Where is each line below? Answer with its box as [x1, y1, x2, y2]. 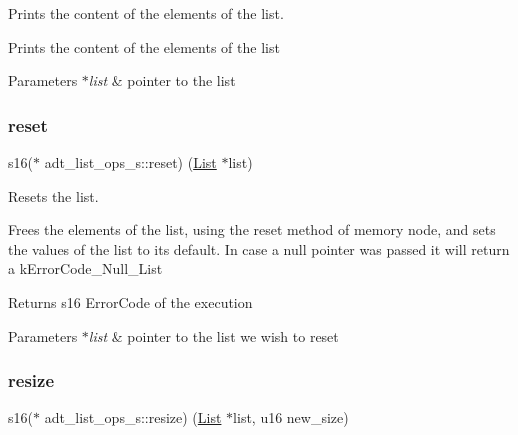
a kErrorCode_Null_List [8, 258, 163, 279]
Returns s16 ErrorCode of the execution [8, 291, 253, 312]
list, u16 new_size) [233, 407, 349, 428]
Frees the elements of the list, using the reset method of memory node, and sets [8, 219, 496, 240]
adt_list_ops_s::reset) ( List [44, 152, 217, 172]
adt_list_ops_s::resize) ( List [44, 407, 222, 428]
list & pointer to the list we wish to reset [88, 325, 339, 346]
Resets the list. [8, 185, 99, 206]
